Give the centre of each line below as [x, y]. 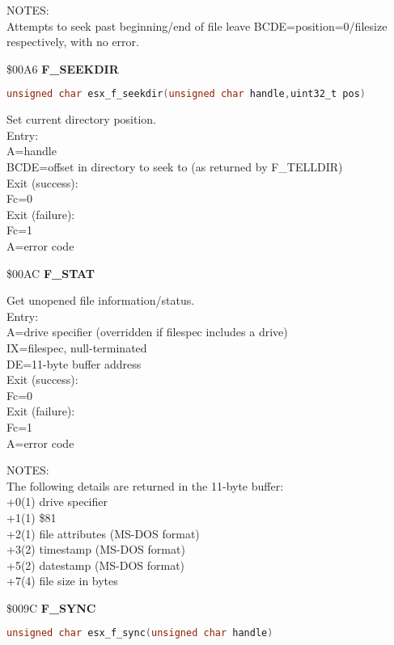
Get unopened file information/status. [101, 300]
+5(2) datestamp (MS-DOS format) [96, 565]
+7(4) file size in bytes [62, 581]
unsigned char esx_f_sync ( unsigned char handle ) [140, 633]
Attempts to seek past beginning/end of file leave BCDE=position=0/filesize [197, 25]
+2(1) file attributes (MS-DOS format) [103, 533]
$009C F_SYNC [51, 607]
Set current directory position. [81, 119]
